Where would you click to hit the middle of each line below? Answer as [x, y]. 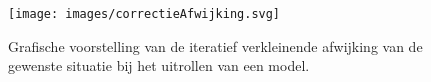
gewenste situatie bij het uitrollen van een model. [159, 65]
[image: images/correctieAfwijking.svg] [144, 14]
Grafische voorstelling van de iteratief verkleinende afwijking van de [215, 45]
